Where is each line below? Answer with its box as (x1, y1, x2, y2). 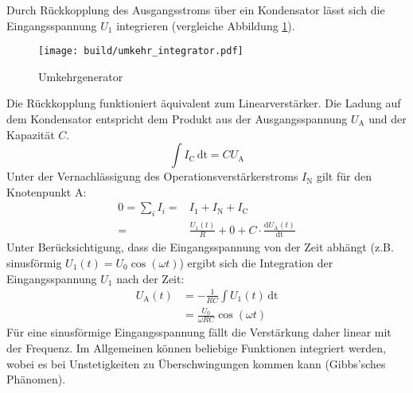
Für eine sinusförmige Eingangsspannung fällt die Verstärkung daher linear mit (6, 324, 392, 340)
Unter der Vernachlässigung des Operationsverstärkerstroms (6, 168, 298, 185)
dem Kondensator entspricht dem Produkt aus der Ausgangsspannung (6, 111, 348, 127)
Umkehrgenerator (38, 68, 123, 84)
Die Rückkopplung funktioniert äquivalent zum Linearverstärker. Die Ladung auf (6, 95, 401, 111)
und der (368, 111, 407, 127)
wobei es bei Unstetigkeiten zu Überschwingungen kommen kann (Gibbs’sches (6, 355, 386, 372)
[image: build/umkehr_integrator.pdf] (38, 45, 244, 57)
